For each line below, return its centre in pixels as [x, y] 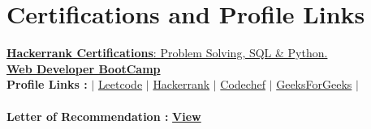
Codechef [243, 84]
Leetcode [120, 84]
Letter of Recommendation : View [104, 116]
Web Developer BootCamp [84, 68]
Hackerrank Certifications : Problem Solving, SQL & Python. [167, 53]
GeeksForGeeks [314, 84]
